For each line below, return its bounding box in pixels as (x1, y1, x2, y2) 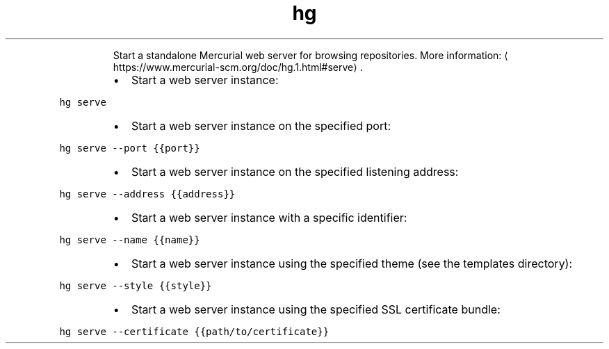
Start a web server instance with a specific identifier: (131, 210, 407, 225)
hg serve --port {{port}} (59, 142, 200, 154)
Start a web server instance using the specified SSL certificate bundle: (131, 302, 501, 316)
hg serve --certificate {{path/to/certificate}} (59, 325, 330, 337)
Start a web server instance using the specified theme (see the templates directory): (131, 256, 573, 270)
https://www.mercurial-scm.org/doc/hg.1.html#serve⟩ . (113, 60, 363, 73)
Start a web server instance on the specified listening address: (131, 164, 459, 179)
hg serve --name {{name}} (59, 234, 200, 245)
